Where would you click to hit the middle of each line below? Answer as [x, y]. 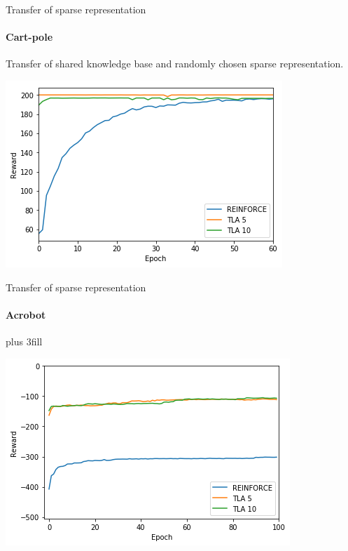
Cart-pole [29, 37]
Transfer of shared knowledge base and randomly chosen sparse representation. [175, 64]
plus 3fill [24, 341]
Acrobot [26, 314]
